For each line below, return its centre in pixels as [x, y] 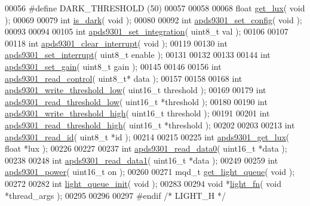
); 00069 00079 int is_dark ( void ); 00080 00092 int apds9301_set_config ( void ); [154, 19]
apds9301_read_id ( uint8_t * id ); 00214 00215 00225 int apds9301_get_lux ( [147, 136]
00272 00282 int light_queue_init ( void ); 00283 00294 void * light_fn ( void [143, 183]
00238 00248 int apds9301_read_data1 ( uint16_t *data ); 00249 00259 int [142, 160]
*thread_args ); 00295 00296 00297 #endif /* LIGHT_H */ [115, 195]
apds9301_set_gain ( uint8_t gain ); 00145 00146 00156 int [113, 66]
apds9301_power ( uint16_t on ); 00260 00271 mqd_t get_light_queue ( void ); [150, 172]
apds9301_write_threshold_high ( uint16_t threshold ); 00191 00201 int [137, 113]
